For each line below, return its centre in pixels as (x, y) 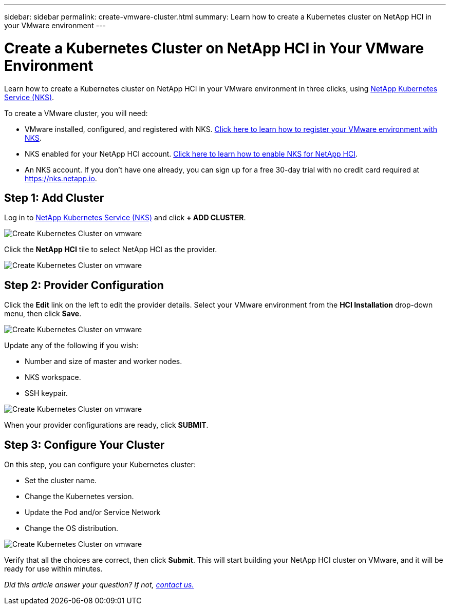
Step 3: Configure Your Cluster (85, 445)
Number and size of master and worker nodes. (104, 361)
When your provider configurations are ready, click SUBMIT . (106, 425)
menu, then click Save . (43, 314)
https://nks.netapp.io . (61, 178)
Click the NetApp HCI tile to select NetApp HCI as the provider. (111, 250)
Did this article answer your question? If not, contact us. (99, 585)
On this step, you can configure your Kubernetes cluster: (100, 465)
